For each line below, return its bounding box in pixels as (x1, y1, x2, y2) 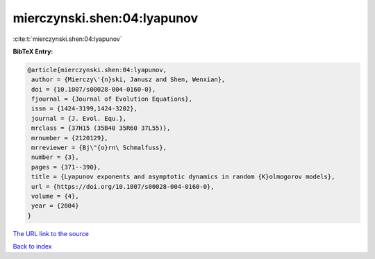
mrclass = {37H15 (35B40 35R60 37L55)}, (31, 124, 171, 132)
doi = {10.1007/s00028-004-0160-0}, (31, 85, 156, 93)
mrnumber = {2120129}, (31, 134, 109, 142)
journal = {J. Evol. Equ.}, (31, 115, 127, 122)
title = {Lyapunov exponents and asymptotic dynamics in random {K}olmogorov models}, (31, 173, 335, 181)
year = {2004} (31, 202, 79, 210)
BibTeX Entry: (12, 47, 53, 56)
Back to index (12, 242, 52, 251)
